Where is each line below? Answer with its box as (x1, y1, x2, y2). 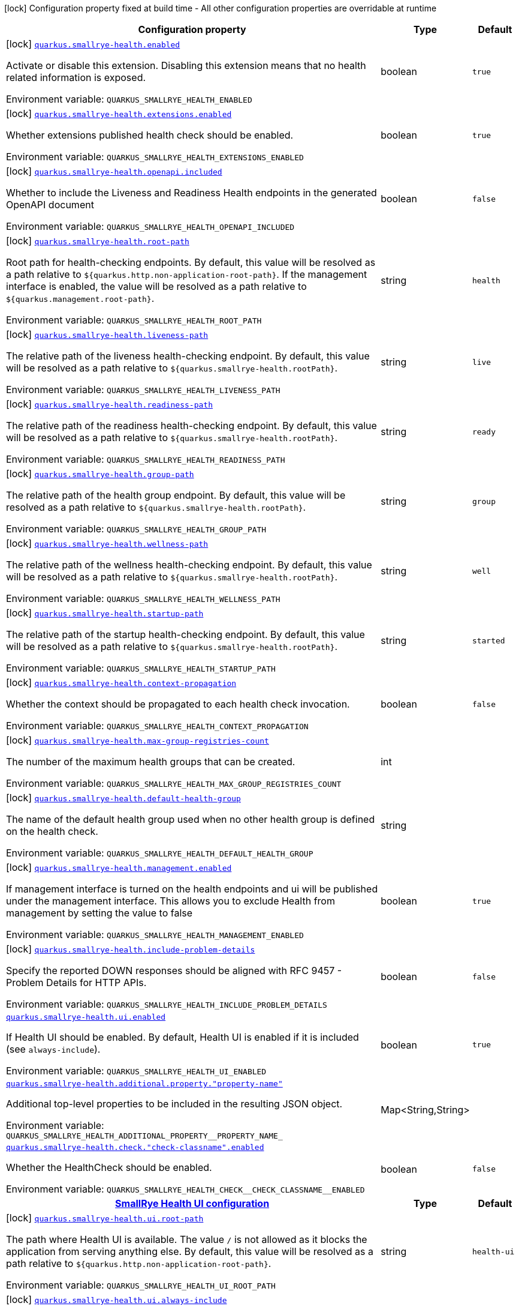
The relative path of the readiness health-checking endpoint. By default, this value (6, 420, 377, 432)
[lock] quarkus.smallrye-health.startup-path (6, 607, 204, 619)
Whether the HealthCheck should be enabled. (6, 1161, 212, 1173)
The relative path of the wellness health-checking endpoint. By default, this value (6, 559, 372, 571)
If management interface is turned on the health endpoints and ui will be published (6, 883, 378, 895)
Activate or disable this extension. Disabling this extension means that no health (6, 59, 366, 71)
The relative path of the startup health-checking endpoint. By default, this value (6, 628, 365, 640)
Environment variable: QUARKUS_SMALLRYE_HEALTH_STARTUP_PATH (6, 662, 276, 674)
